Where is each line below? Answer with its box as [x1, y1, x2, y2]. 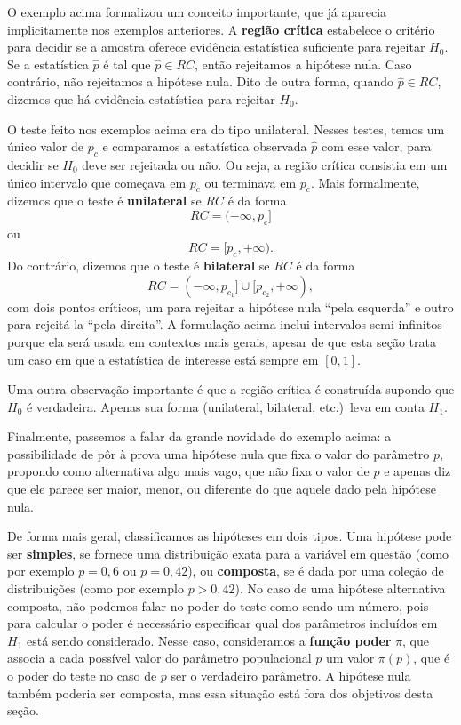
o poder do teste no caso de [7, 666, 157, 684]
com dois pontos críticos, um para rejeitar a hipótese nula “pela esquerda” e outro [7, 297, 454, 316]
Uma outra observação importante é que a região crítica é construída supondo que [7, 380, 455, 399]
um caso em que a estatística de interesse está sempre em [7, 350, 319, 368]
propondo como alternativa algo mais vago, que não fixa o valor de [7, 462, 370, 480]
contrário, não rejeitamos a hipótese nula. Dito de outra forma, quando [7, 72, 393, 91]
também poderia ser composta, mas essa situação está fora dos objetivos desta [7, 683, 433, 702]
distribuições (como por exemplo [7, 579, 184, 598]
